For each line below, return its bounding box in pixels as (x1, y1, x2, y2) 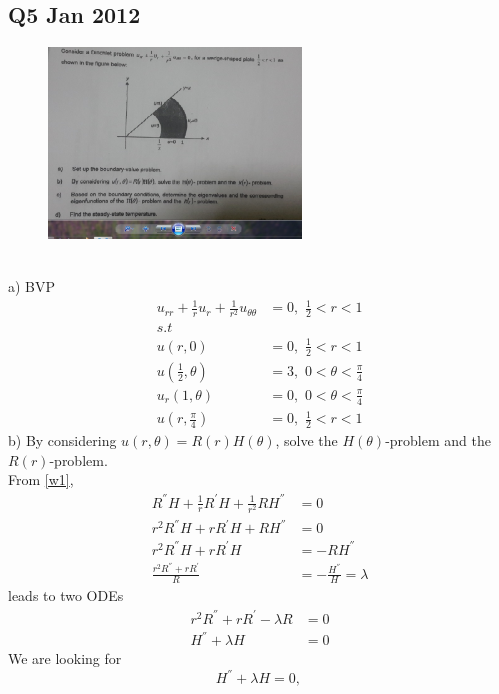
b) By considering (8, 430, 117, 451)
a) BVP (8, 276, 56, 297)
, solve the (275, 430, 338, 451)
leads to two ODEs (8, 585, 124, 606)
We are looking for (8, 648, 122, 669)
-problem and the (385, 430, 491, 451)
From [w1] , (8, 469, 74, 490)
